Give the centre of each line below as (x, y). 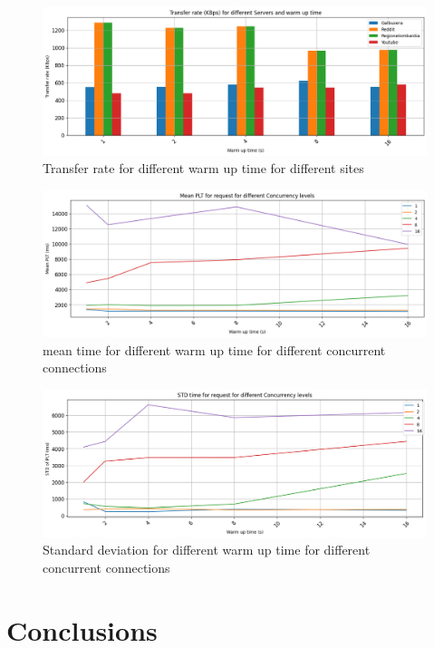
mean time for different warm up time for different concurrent (214, 349)
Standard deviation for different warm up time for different (207, 550)
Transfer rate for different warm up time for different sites (203, 168)
